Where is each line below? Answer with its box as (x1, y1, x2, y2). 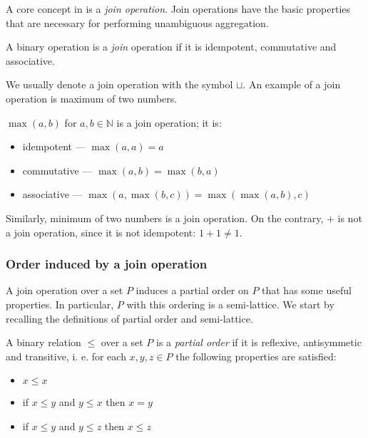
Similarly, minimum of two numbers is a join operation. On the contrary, (6, 210, 324, 225)
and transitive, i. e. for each (6, 348, 126, 363)
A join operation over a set (6, 283, 123, 298)
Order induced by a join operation (6, 255, 208, 273)
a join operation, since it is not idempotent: (6, 224, 196, 239)
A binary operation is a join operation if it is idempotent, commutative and (6, 39, 337, 54)
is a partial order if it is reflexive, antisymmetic (156, 335, 362, 350)
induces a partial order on (136, 283, 249, 298)
